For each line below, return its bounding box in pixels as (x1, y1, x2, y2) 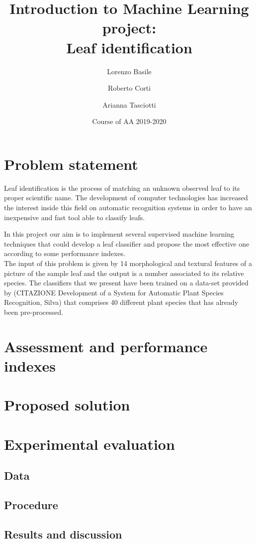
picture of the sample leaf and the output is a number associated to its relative (4, 268, 244, 278)
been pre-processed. (4, 306, 64, 317)
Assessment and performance (4, 336, 208, 356)
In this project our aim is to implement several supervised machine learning (4, 229, 234, 239)
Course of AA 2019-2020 (92, 116, 167, 127)
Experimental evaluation (4, 433, 175, 454)
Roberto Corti (107, 83, 151, 93)
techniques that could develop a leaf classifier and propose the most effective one (4, 238, 250, 249)
